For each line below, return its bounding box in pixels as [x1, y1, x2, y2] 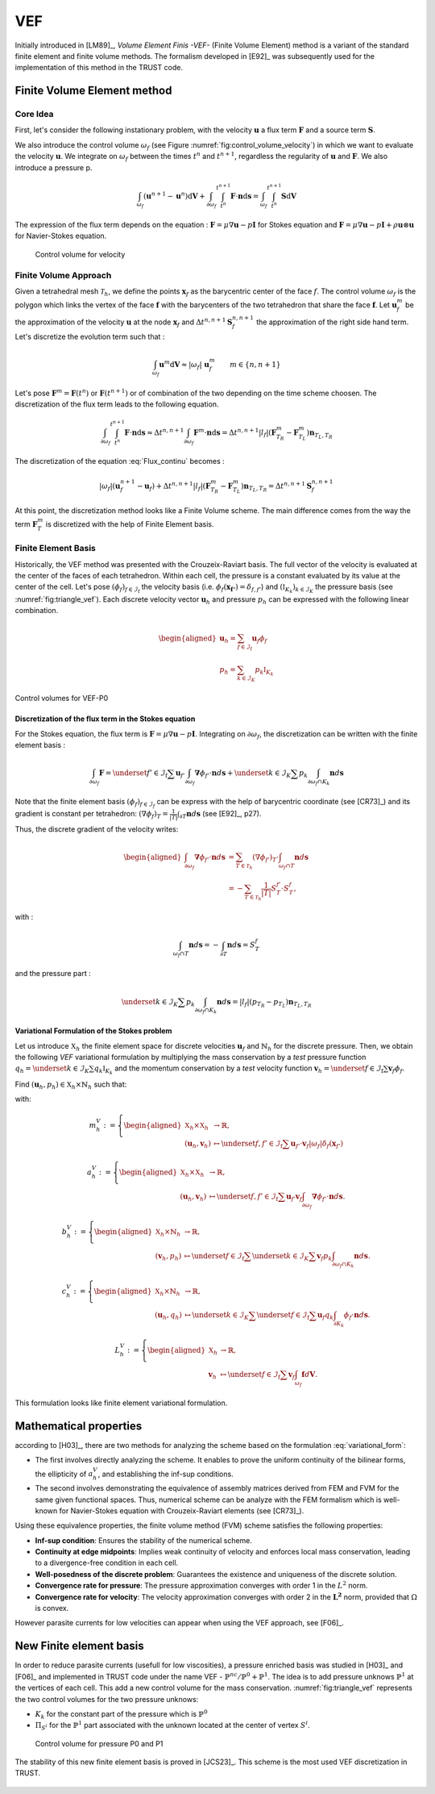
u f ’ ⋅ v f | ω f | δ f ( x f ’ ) [290, 1138, 344, 1149]
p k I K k [255, 665, 274, 678]
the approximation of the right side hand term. [256, 317, 409, 327]
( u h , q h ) [154, 1311, 183, 1322]
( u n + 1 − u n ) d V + [143, 190, 205, 201]
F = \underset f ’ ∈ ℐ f [98, 769, 168, 780]
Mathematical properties [14, 1419, 143, 1433]
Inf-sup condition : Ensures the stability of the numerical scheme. [35, 1535, 253, 1545]
